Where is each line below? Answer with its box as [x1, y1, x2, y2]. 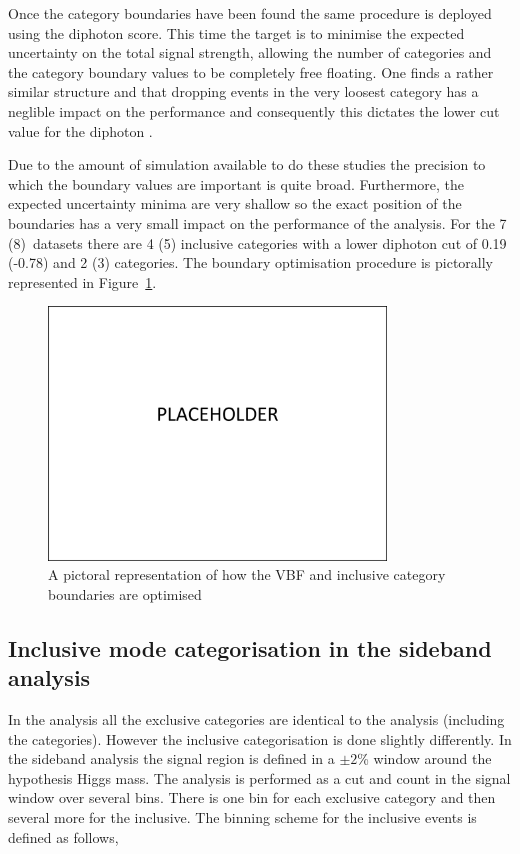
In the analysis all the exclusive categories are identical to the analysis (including [8, 709, 505, 730]
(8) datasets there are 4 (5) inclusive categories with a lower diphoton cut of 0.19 [8, 232, 507, 253]
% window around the [357, 748, 492, 769]
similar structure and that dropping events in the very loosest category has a [8, 81, 479, 102]
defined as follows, [8, 826, 119, 847]
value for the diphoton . [8, 120, 153, 141]
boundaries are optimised [48, 583, 202, 604]
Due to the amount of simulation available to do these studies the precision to [8, 154, 486, 175]
